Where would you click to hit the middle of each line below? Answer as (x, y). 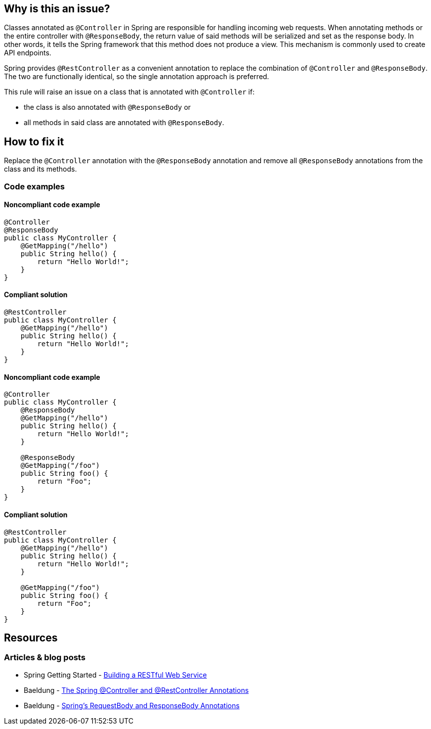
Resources (31, 638)
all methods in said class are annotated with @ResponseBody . (124, 123)
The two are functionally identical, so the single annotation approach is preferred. (137, 77)
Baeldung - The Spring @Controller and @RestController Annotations (136, 690)
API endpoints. (28, 53)
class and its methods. (41, 169)
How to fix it (34, 141)
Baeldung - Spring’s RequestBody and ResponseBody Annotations (132, 705)
